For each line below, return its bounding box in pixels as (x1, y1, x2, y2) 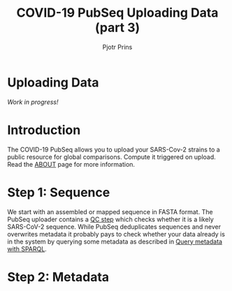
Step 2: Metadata (7, 269, 110, 285)
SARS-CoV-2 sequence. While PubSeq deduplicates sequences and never (7, 222, 222, 231)
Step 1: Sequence (7, 184, 110, 200)
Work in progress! (7, 98, 59, 106)
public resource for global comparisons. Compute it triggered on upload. (7, 152, 217, 161)
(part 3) (94, 20, 140, 36)
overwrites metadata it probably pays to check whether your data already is (7, 230, 226, 238)
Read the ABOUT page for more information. (7, 160, 135, 168)
